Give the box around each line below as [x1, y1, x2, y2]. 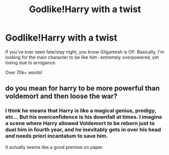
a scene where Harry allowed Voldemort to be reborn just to [5, 120, 155, 127]
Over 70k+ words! [5, 69, 43, 75]
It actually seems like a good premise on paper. [5, 144, 104, 150]
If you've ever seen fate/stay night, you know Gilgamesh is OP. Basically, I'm [5, 49, 164, 55]
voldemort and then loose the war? [5, 92, 118, 101]
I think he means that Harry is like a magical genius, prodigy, [5, 107, 156, 114]
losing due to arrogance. [5, 59, 57, 65]
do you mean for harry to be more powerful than [5, 84, 160, 93]
